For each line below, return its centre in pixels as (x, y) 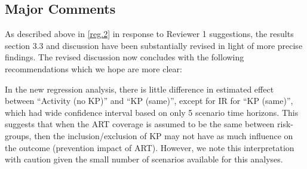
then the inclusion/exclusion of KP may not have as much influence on (164, 135)
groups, (18, 135)
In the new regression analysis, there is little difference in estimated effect (139, 89)
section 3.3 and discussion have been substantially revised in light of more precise (154, 45)
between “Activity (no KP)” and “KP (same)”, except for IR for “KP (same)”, (149, 101)
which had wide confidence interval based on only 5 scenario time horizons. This (152, 112)
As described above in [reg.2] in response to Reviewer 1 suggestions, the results (149, 34)
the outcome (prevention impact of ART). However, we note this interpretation (150, 147)
